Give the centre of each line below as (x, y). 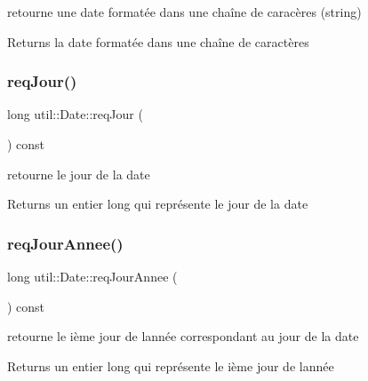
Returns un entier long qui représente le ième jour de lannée (171, 365)
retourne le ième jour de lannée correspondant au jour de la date (183, 336)
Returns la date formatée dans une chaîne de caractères (158, 41)
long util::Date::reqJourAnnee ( (92, 276)
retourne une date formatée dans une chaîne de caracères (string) (184, 12)
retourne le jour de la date (79, 174)
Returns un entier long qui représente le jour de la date (158, 204)
